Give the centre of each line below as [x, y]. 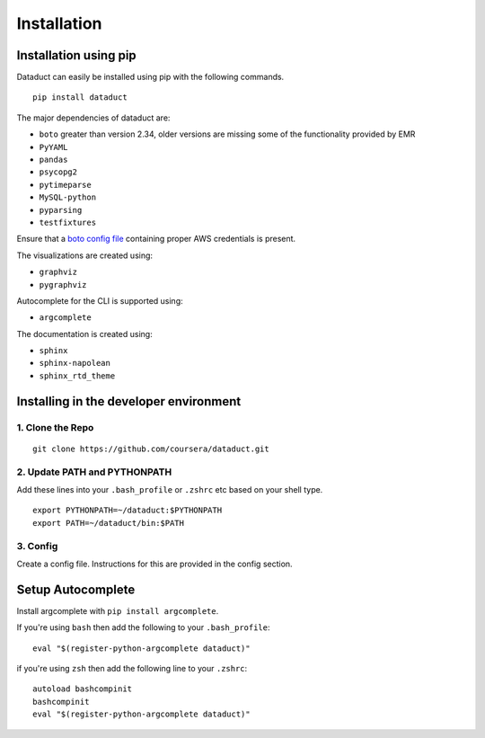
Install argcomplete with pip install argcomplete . [118, 610]
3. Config [37, 546]
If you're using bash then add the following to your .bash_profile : [143, 627]
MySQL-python [68, 197]
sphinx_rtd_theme [77, 376]
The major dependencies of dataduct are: [93, 118]
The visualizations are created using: [84, 255]
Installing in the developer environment [129, 401]
